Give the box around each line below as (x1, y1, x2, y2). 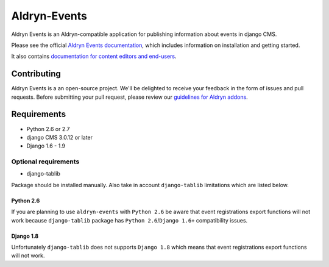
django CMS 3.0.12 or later (26, 133, 93, 141)
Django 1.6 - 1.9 (26, 142, 66, 149)
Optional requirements (11, 157, 80, 166)
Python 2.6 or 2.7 (26, 125, 70, 132)
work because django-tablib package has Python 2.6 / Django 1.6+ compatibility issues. (11, 216, 248, 224)
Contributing (11, 69, 61, 79)
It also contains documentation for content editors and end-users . (11, 52, 177, 60)
